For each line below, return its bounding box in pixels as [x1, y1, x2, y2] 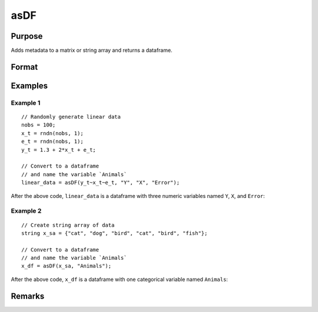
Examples [11, 80, 48, 90]
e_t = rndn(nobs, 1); [21, 138, 84, 145]
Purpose [11, 31, 43, 41]
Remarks [11, 291, 45, 301]
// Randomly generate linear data [21, 113, 121, 120]
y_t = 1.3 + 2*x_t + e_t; [21, 146, 97, 153]
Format [11, 62, 38, 72]
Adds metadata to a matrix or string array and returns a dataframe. [11, 47, 173, 54]
